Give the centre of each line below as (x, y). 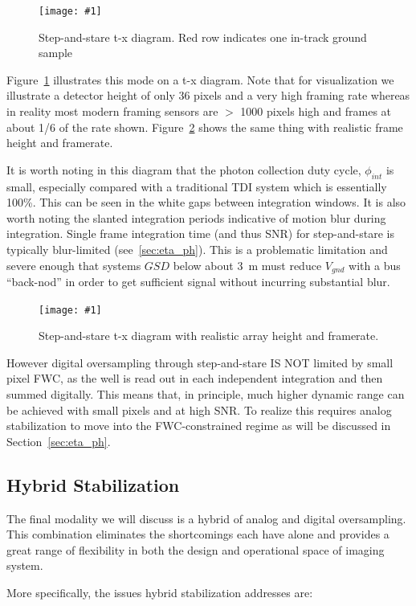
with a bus (375, 265)
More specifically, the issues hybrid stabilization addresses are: (160, 593)
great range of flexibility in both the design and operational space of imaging (196, 549)
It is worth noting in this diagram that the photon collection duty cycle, (184, 169)
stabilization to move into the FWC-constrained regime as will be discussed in (199, 426)
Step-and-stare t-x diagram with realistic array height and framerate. (209, 336)
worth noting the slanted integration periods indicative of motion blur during (196, 217)
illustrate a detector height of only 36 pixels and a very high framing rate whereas (208, 95)
